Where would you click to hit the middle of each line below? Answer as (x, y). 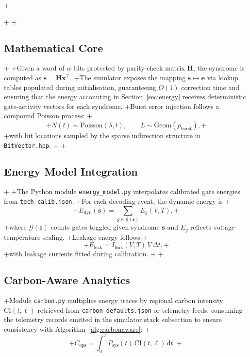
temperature (22, 237)
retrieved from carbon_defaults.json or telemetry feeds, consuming (140, 310)
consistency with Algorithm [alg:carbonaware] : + (77, 329)
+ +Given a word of (34, 68)
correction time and (210, 87)
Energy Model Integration (71, 171)
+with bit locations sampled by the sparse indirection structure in (102, 135)
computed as (23, 77)
